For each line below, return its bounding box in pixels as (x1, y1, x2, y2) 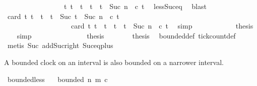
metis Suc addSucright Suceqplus (7, 40, 113, 50)
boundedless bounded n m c (7, 73, 108, 84)
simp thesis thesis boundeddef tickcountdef (17, 30, 236, 40)
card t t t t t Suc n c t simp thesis (71, 20, 253, 31)
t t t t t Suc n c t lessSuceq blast (63, 1, 207, 11)
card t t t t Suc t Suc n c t (7, 10, 119, 21)
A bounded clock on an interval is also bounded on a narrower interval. (4, 56, 224, 67)
